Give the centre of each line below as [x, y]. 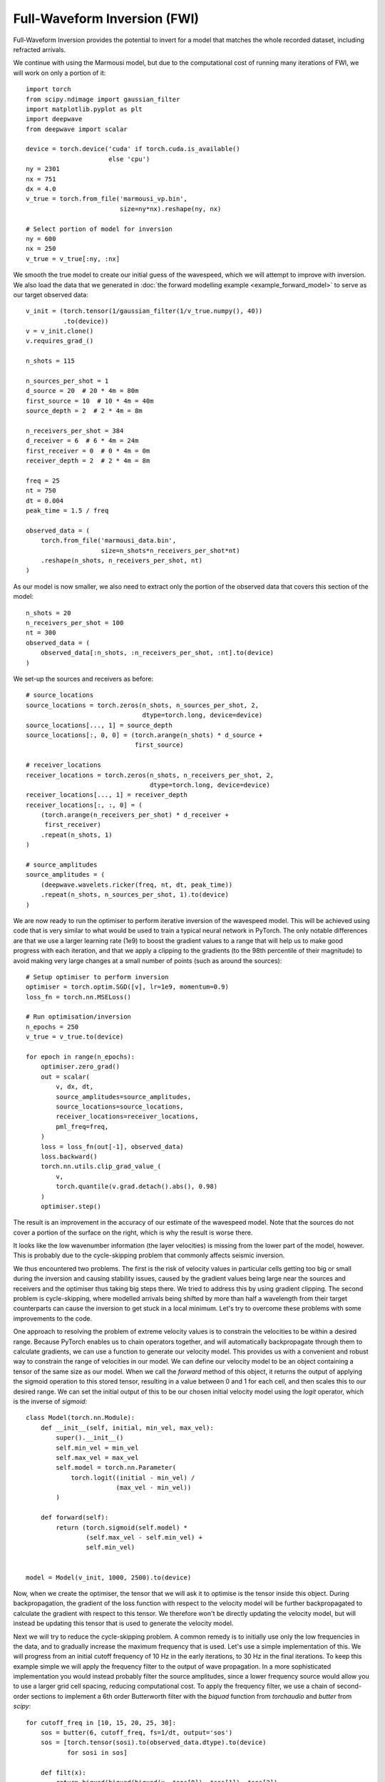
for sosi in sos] [97, 1752]
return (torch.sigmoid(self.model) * [122, 1528]
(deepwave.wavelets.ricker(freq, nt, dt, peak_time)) [137, 885]
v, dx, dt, [75, 1087]
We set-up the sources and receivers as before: [83, 679]
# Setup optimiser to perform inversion [97, 977]
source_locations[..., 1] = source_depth [99, 725]
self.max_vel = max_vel [97, 1457]
